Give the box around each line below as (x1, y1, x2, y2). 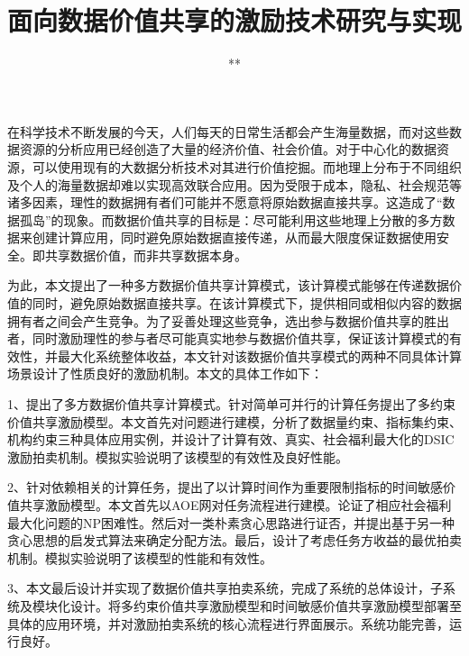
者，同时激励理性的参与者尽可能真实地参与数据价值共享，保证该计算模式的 (7, 329, 449, 348)
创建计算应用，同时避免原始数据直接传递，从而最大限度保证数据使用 (32, 228, 437, 247)
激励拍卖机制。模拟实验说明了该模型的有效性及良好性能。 (7, 447, 348, 466)
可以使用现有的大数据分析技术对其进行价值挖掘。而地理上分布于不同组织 (32, 157, 462, 176)
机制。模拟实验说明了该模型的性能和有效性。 (7, 548, 272, 567)
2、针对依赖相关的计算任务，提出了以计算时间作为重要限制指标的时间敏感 (7, 478, 443, 497)
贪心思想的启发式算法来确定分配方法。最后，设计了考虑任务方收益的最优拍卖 (7, 531, 462, 550)
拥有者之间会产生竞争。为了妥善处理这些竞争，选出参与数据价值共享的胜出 (7, 311, 449, 330)
